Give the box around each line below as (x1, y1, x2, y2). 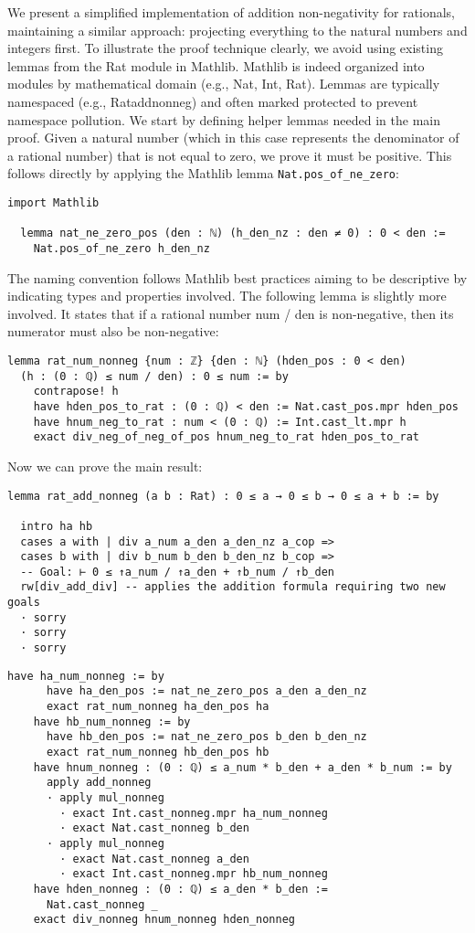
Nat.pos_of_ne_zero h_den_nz (33, 241, 210, 255)
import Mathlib (7, 196, 100, 209)
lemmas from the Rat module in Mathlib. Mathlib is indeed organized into (7, 56, 425, 75)
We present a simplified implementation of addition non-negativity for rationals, (7, 3, 456, 21)
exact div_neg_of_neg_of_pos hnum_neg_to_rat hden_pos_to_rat (33, 430, 420, 444)
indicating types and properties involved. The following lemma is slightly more (7, 286, 447, 305)
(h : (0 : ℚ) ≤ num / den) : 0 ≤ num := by (20, 369, 289, 383)
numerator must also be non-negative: (7, 322, 219, 341)
